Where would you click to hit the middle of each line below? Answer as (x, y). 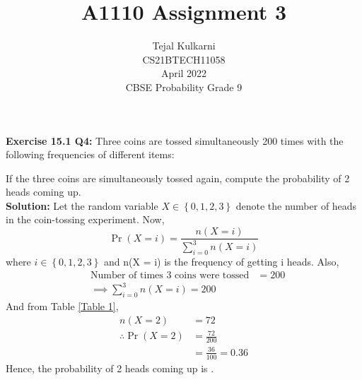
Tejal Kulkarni (184, 46)
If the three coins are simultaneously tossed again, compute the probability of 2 (178, 178)
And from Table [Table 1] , (62, 306)
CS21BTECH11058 (184, 59)
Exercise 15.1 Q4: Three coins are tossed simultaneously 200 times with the (175, 140)
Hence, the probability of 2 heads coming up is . (110, 368)
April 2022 (184, 73)
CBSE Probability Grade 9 (184, 87)
